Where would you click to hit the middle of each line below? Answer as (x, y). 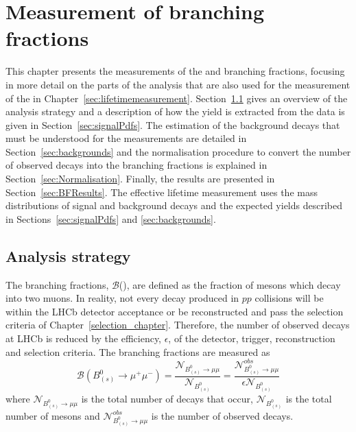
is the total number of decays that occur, (167, 398)
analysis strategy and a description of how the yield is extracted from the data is (175, 111)
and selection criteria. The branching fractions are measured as (138, 351)
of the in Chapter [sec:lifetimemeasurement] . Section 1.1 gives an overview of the (177, 98)
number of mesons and (53, 415)
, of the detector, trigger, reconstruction (252, 338)
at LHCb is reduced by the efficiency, (84, 338)
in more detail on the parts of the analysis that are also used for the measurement (178, 84)
